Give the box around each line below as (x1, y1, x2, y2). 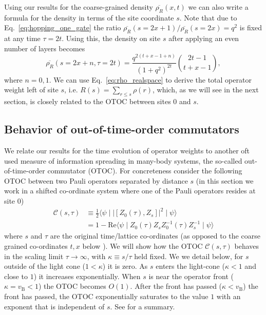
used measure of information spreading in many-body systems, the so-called (4, 155, 242, 166)
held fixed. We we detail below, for (134, 250, 243, 261)
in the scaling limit (4, 250, 64, 261)
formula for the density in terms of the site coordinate (4, 12, 174, 23)
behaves (234, 241, 259, 251)
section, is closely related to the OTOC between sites (4, 96, 171, 107)
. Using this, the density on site (62, 33, 161, 44)
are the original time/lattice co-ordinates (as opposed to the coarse (50, 230, 260, 241)
